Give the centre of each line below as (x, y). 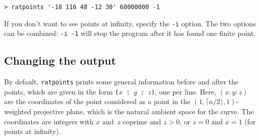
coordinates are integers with (49, 121)
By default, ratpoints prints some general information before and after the (121, 82)
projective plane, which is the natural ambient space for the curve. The (144, 111)
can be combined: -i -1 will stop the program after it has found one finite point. (130, 33)
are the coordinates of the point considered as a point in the (97, 101)
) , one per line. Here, (184, 91)
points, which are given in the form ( (61, 91)
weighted (18, 111)
